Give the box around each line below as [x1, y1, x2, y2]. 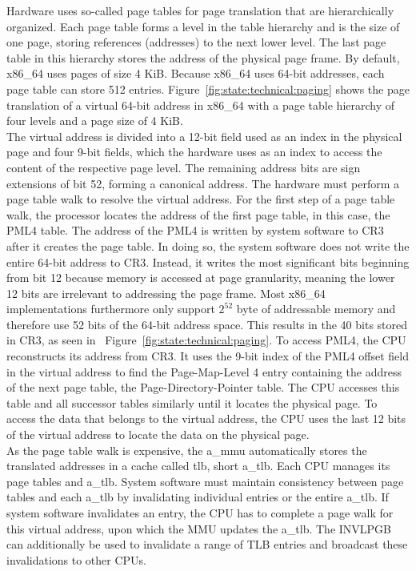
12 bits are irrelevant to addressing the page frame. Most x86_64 [6, 284, 326, 301]
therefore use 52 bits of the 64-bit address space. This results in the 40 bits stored [6, 316, 408, 332]
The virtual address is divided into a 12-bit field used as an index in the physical [6, 127, 402, 144]
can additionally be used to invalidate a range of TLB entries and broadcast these [6, 536, 408, 553]
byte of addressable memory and [236, 300, 396, 317]
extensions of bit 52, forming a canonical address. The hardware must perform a [6, 175, 400, 191]
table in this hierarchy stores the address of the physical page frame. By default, [6, 49, 400, 66]
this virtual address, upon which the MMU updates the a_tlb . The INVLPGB [6, 520, 392, 537]
